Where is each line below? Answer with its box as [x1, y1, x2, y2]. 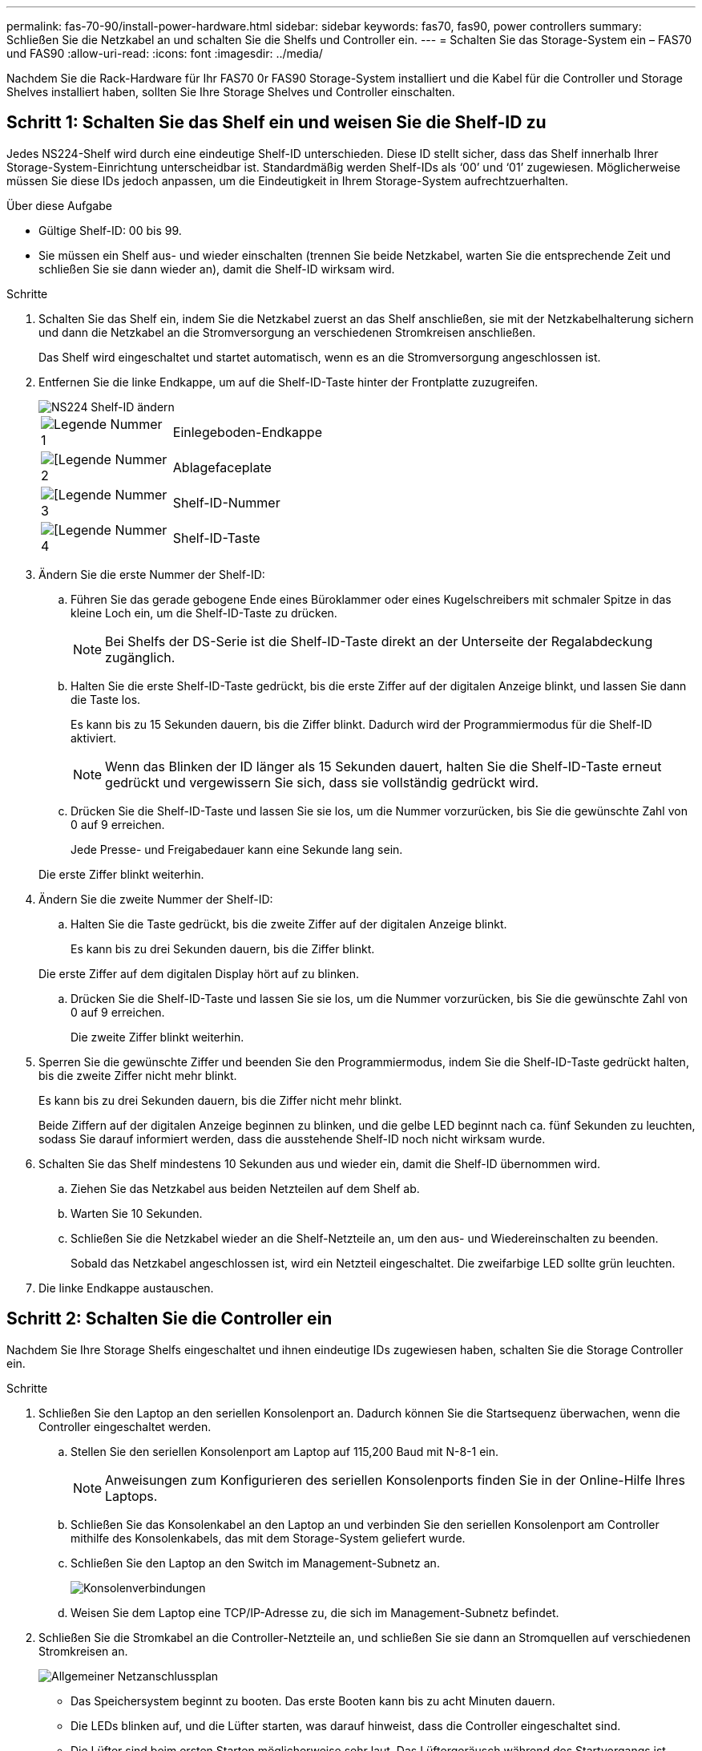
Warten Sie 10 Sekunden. [71, 1206, 203, 1220]
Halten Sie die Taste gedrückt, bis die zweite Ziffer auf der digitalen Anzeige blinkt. [71, 916, 507, 931]
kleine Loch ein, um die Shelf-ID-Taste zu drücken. [71, 605, 337, 620]
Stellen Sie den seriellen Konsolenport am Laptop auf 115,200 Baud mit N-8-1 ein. [71, 1444, 498, 1458]
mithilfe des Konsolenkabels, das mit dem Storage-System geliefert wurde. [71, 1531, 466, 1545]
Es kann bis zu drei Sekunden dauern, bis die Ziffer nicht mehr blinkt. [38, 1093, 402, 1107]
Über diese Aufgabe [6, 198, 112, 212]
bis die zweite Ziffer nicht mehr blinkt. [38, 1068, 237, 1082]
